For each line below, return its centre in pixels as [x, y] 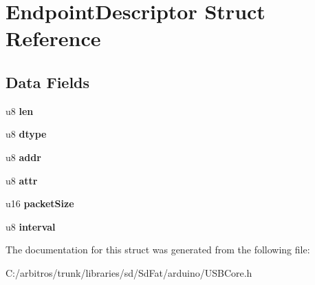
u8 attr [22, 180]
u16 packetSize [40, 203]
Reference [53, 38]
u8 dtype [26, 134]
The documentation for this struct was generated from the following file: [158, 250]
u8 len [20, 110]
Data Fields [48, 82]
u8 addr [23, 157]
